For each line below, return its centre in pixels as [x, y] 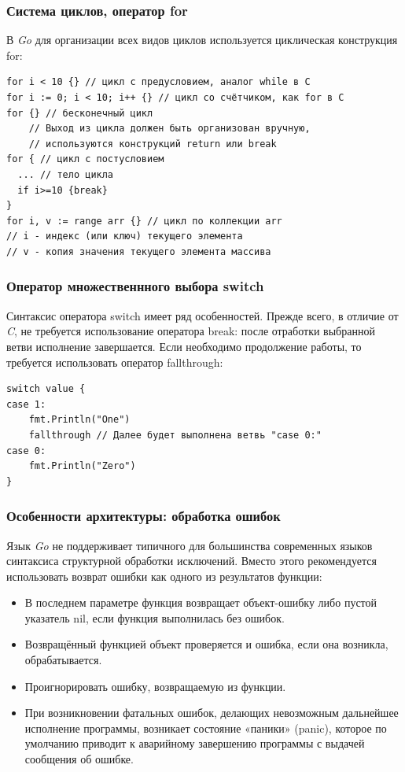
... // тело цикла [66, 174]
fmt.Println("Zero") [82, 466]
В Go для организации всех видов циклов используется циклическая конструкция [202, 40]
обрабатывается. [63, 660]
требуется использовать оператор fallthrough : [115, 362]
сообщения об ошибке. [79, 759]
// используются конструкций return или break [153, 144]
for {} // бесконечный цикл [80, 113]
